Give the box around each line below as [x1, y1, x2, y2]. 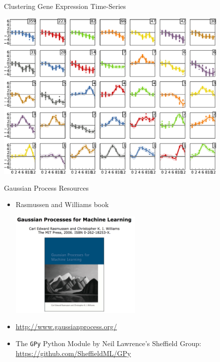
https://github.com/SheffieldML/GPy [15, 348, 131, 358]
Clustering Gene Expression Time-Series [4, 1, 126, 11]
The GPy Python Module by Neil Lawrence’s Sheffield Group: [15, 338, 201, 349]
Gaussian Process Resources [4, 182, 89, 193]
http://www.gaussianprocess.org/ [15, 321, 117, 332]
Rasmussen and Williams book [15, 199, 109, 210]
